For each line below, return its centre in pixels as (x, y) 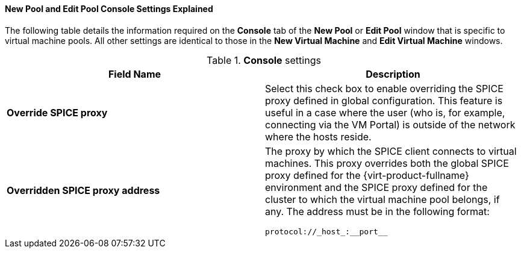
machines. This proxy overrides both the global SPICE (387, 163)
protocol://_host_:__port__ (326, 231)
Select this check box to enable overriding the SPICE (384, 88)
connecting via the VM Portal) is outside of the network (390, 124)
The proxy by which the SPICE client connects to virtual (391, 151)
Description (393, 74)
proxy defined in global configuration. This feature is (384, 100)
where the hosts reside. (318, 136)
